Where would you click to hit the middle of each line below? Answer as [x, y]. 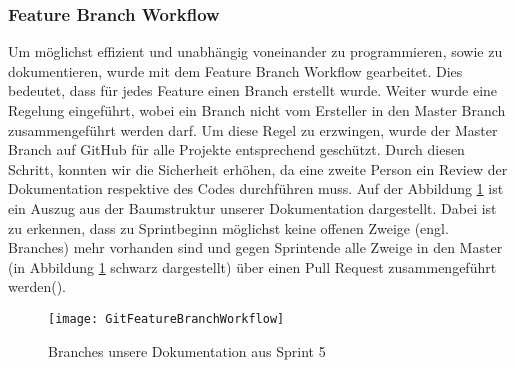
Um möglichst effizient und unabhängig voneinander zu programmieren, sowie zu [255, 51]
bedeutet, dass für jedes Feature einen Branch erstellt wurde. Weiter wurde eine [253, 90]
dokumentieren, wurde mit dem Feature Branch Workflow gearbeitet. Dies [235, 70]
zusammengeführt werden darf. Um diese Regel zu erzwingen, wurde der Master [253, 129]
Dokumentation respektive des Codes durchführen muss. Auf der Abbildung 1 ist [256, 188]
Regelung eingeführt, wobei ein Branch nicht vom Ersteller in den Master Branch [257, 110]
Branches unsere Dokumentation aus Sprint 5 [187, 350]
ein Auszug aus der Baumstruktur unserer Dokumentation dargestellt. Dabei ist [252, 207]
